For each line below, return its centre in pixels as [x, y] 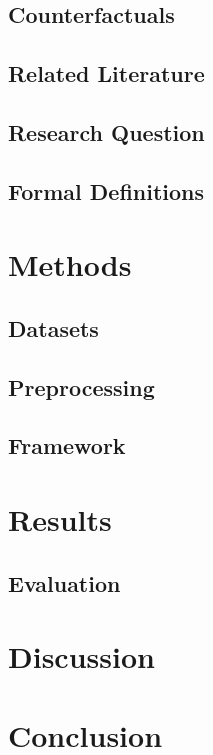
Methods [70, 264]
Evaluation [64, 582]
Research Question [106, 131]
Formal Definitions [106, 190]
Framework [67, 445]
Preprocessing [81, 386]
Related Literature [106, 73]
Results [60, 519]
